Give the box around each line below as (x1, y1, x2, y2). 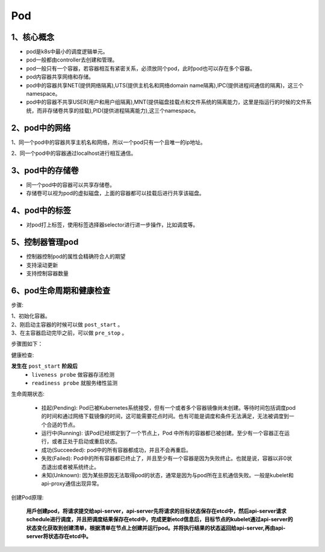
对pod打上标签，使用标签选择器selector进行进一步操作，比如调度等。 (26, 221, 199, 228)
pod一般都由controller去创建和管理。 (26, 56, 118, 63)
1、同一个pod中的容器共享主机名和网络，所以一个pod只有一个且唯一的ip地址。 (11, 139, 206, 146)
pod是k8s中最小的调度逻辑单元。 (26, 48, 108, 55)
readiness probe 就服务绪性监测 (31, 380, 118, 387)
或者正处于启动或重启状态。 (51, 438, 120, 445)
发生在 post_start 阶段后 (11, 362, 78, 370)
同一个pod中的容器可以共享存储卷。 (26, 181, 116, 188)
